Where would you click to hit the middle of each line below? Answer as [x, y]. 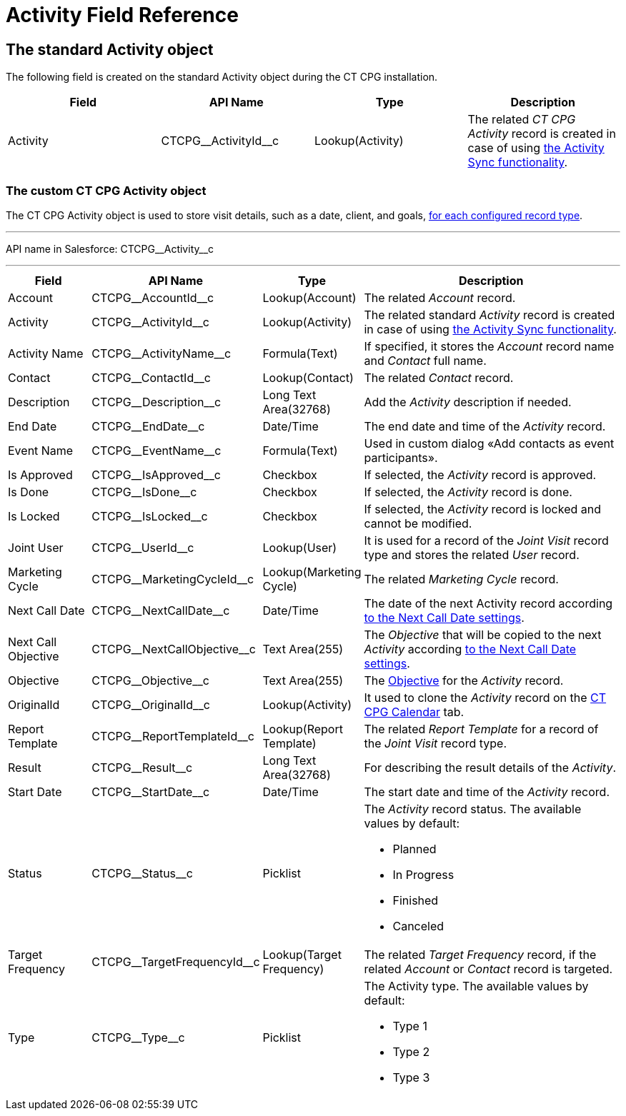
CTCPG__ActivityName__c [162, 353]
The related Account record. [440, 297]
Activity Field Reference [122, 15]
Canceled [418, 926]
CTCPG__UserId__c [143, 547]
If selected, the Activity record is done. [468, 492]
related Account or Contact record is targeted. [488, 969]
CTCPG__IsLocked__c [150, 516]
